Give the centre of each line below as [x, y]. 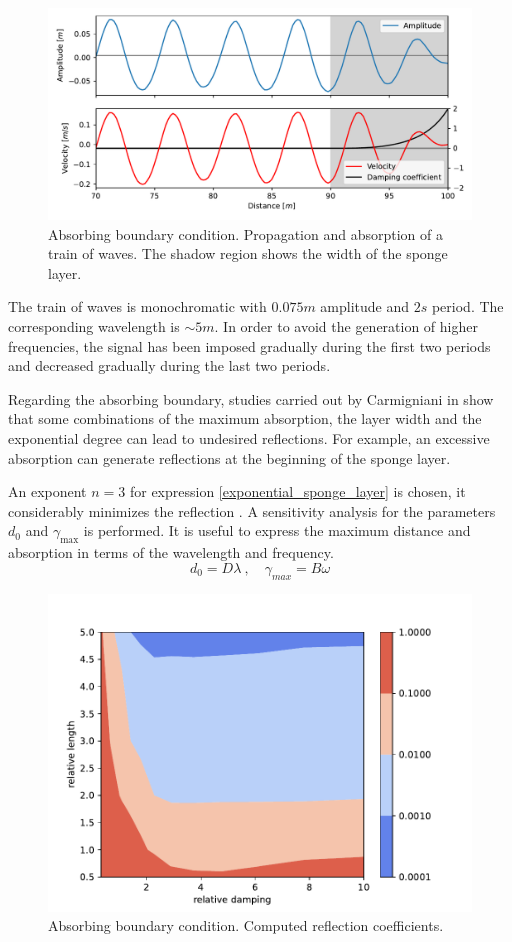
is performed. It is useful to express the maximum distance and [277, 530]
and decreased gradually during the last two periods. [169, 365]
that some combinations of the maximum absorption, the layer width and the [245, 418]
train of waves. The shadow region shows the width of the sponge [248, 253]
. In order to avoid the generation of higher [346, 325]
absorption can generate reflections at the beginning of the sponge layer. [229, 457]
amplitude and [365, 306]
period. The [467, 306]
